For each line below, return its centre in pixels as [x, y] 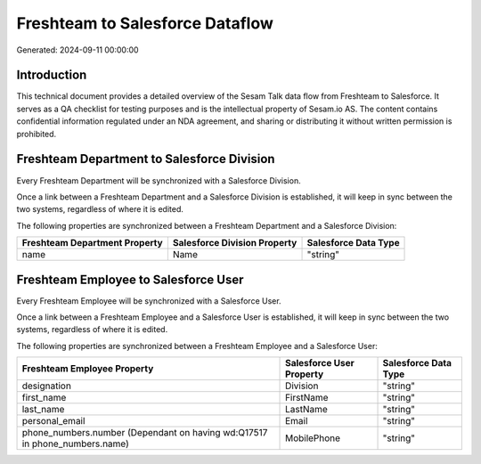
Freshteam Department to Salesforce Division [146, 159]
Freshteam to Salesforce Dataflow [145, 23]
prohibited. [37, 134]
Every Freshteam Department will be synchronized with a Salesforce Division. [159, 180]
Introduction [52, 75]
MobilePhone [313, 438]
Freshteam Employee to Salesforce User [130, 279]
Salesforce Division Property [235, 243]
